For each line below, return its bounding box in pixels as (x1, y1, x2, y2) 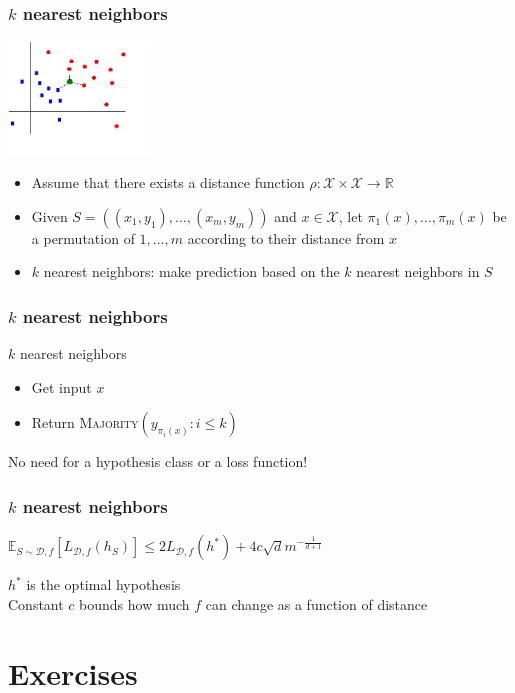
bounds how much (79, 593, 190, 614)
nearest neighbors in (356, 261, 480, 282)
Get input (31, 376, 92, 397)
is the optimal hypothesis (26, 574, 181, 595)
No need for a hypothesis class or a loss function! (8, 451, 308, 472)
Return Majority (31, 412, 139, 433)
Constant (8, 593, 64, 614)
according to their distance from (187, 227, 385, 248)
